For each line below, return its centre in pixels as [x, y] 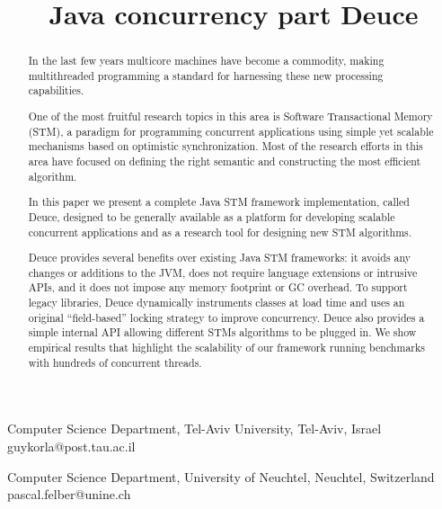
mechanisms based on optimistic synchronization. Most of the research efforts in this [225, 146]
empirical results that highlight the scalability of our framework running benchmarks [226, 347]
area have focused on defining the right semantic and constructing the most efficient [225, 161]
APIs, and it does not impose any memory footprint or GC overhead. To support [218, 287]
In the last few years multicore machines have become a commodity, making [206, 61]
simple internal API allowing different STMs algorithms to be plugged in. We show [222, 332]
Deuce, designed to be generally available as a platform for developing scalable [212, 216]
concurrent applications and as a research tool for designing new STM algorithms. [220, 232]
